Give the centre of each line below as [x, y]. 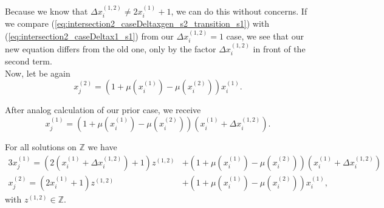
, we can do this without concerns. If [239, 11]
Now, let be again [38, 73]
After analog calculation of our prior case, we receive [103, 110]
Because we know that [46, 11]
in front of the [279, 48]
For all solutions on [41, 147]
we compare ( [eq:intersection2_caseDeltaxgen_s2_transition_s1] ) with [137, 23]
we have [102, 147]
